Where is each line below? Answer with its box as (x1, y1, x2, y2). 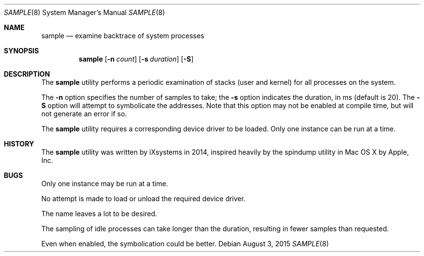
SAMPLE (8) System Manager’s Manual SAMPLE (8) (4, 8, 165, 16)
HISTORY (4, 140, 34, 148)
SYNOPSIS (4, 47, 39, 55)
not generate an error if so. (41, 110, 127, 118)
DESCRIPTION (4, 70, 50, 78)
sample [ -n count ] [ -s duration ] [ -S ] (78, 55, 194, 63)
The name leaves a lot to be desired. (41, 209, 157, 218)
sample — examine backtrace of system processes (41, 32, 204, 40)
